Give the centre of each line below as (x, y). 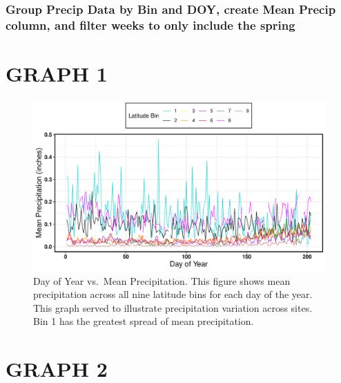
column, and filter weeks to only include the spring (150, 25)
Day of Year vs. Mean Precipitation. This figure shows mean (162, 280)
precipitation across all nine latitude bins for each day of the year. (173, 294)
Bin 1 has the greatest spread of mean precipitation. (144, 321)
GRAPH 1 (57, 73)
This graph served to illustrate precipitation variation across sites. (173, 307)
